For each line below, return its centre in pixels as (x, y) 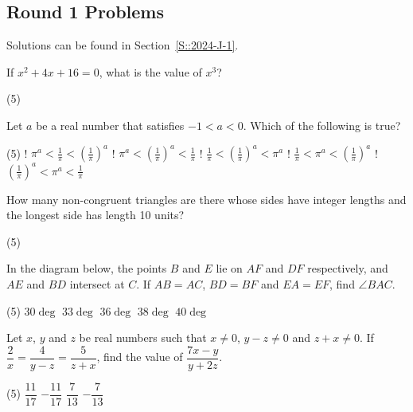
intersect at (97, 283)
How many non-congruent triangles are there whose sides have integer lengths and (206, 199)
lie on (229, 268)
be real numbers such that (143, 337)
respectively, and (348, 268)
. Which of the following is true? (322, 125)
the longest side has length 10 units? (95, 215)
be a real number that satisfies (110, 125)
